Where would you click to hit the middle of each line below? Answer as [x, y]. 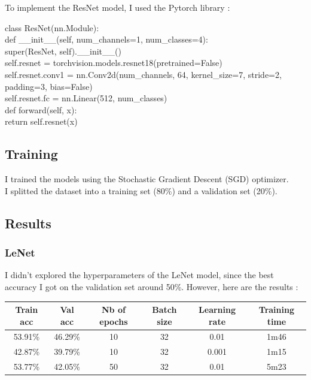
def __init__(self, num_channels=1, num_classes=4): [106, 39]
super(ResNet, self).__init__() [63, 51]
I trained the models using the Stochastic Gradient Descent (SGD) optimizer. [147, 179]
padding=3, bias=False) [49, 86]
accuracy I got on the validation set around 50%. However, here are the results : [152, 286]
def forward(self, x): [41, 109]
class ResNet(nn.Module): [52, 27]
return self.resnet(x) [41, 121]
